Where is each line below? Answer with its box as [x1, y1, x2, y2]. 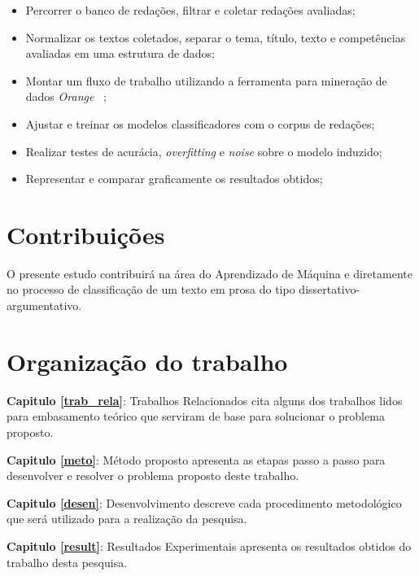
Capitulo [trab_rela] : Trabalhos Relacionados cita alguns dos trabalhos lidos [7, 391, 403, 408]
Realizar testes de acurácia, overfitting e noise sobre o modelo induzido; [25, 142, 382, 159]
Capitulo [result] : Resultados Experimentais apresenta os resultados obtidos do [7, 537, 412, 554]
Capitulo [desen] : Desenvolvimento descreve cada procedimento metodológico [7, 494, 402, 511]
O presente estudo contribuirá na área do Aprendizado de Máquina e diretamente [7, 264, 412, 281]
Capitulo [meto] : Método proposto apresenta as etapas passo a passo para [7, 451, 386, 468]
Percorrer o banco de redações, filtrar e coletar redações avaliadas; [25, 2, 356, 18]
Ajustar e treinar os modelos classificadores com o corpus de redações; [25, 115, 375, 132]
